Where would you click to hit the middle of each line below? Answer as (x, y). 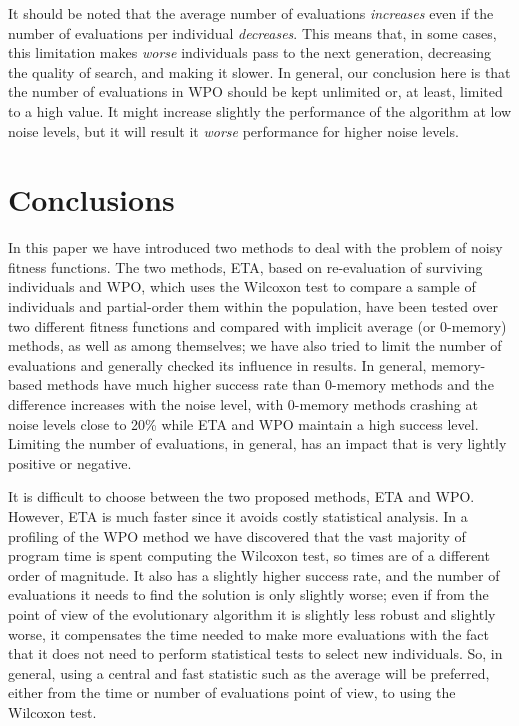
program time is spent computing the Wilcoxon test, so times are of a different (249, 555)
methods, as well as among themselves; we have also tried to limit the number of (255, 345)
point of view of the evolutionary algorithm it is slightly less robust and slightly (252, 613)
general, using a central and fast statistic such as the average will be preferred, (249, 672)
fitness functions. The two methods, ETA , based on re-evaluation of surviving (245, 266)
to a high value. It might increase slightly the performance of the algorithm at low (260, 110)
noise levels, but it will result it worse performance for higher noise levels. (233, 130)
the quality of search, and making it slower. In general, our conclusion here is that (259, 71)
